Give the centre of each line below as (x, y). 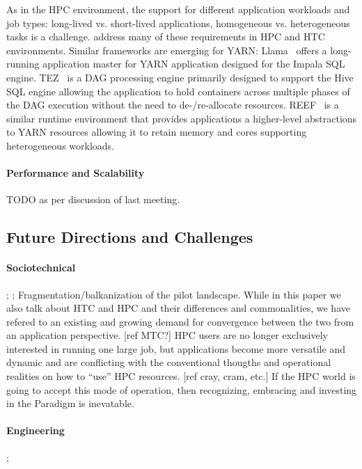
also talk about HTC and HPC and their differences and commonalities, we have (178, 308)
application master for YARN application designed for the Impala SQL (194, 64)
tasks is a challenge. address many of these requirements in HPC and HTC (166, 37)
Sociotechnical (41, 268)
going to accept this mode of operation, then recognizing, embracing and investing (182, 389)
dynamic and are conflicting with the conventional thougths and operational (169, 362)
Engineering (36, 430)
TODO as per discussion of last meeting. (93, 199)
